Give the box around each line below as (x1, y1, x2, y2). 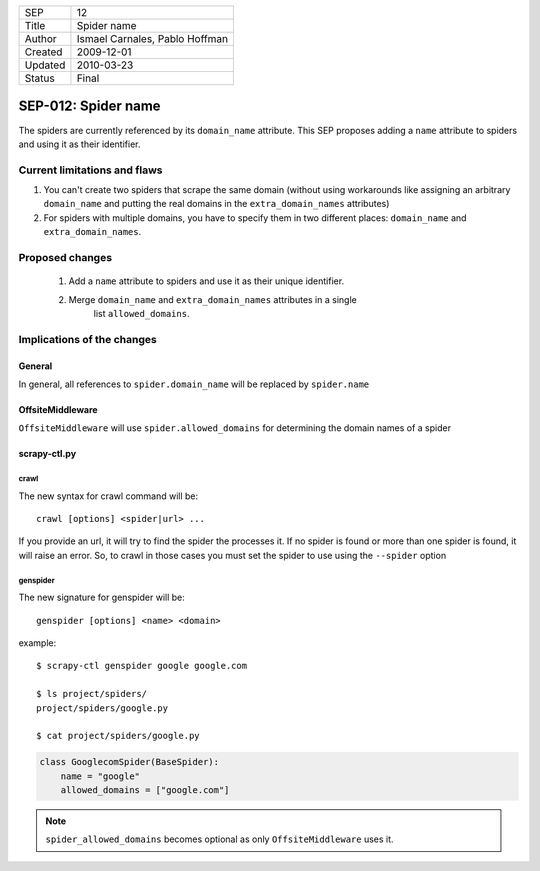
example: (18, 637, 57, 649)
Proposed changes (18, 250, 113, 264)
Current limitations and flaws (18, 163, 163, 177)
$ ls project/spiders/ (36, 688, 148, 700)
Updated (24, 58, 66, 72)
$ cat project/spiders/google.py (36, 730, 200, 742)
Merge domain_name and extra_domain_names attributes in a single (68, 293, 357, 305)
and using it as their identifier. (18, 138, 141, 150)
